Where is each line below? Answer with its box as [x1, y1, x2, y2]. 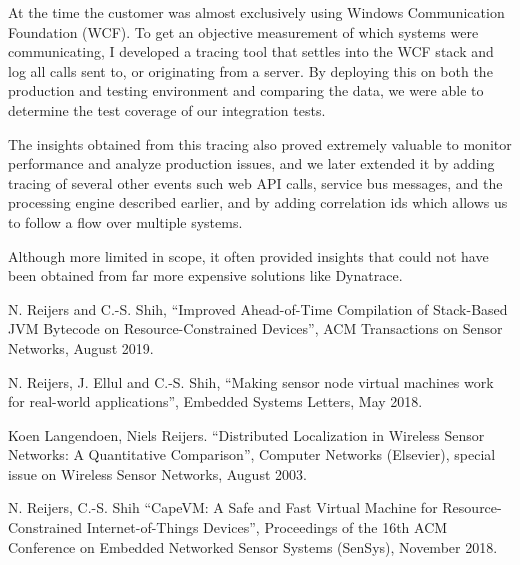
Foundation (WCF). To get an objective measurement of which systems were [8, 21, 479, 42]
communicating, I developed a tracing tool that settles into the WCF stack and [8, 41, 494, 62]
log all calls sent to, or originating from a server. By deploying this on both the [8, 60, 493, 81]
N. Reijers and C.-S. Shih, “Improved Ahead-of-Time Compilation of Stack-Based [8, 298, 508, 319]
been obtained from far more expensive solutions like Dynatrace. [8, 265, 403, 286]
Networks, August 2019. [8, 337, 154, 358]
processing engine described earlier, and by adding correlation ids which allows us [8, 192, 508, 213]
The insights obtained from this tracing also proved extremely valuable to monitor [8, 133, 512, 154]
